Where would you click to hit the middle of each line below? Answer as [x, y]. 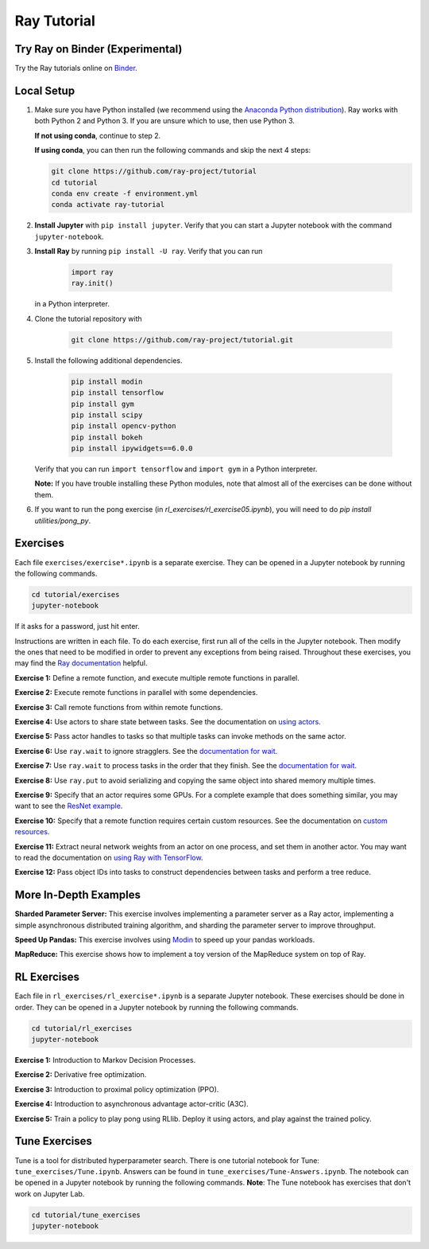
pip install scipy [107, 415]
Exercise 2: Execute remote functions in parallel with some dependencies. [136, 693]
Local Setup [45, 90]
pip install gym [103, 404]
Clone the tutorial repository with [88, 318]
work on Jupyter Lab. [50, 1193]
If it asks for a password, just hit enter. [77, 626]
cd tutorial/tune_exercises [86, 1215]
